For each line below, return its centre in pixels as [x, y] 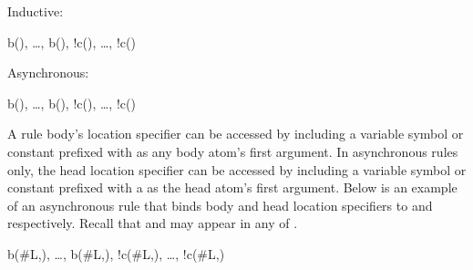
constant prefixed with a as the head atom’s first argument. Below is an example [232, 187]
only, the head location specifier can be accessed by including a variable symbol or [237, 169]
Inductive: [36, 11]
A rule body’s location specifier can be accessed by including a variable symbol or [236, 134]
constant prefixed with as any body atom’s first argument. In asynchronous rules [233, 151]
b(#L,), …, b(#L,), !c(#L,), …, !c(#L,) [116, 253]
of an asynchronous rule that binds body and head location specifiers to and [220, 205]
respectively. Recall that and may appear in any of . [153, 223]
